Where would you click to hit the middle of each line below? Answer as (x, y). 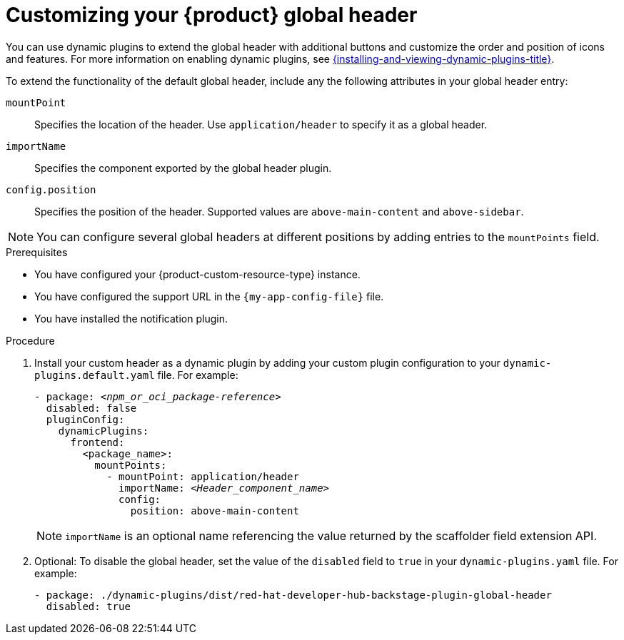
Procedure (30, 340)
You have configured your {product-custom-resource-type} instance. (197, 274)
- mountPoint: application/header (203, 476)
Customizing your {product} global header (212, 15)
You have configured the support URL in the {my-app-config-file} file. (209, 296)
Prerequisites (37, 252)
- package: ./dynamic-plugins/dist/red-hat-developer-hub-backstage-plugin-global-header (293, 595)
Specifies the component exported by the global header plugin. (183, 168)
